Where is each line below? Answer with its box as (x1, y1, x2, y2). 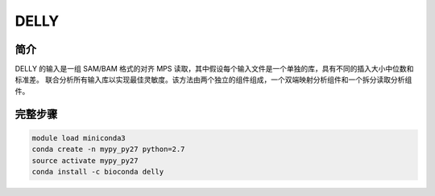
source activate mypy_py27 (31, 156, 139, 165)
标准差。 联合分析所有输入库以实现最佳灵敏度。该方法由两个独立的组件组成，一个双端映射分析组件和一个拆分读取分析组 (14, 75, 412, 84)
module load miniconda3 (31, 133, 126, 142)
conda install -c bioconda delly (31, 167, 164, 177)
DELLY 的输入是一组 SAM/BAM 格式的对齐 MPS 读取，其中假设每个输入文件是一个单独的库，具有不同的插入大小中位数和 (14, 64, 414, 74)
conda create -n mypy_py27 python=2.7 (31, 145, 185, 154)
